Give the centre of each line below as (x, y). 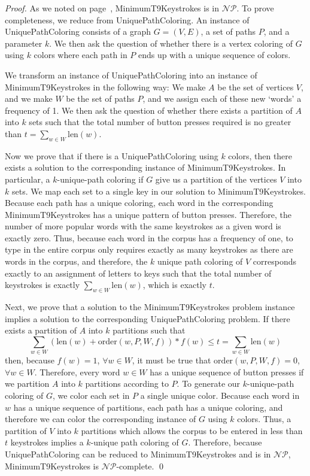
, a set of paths (228, 31)
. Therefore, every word (77, 372)
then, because (30, 360)
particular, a (28, 179)
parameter (24, 43)
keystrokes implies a (47, 442)
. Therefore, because (225, 442)
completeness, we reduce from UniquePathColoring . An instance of (127, 19)
